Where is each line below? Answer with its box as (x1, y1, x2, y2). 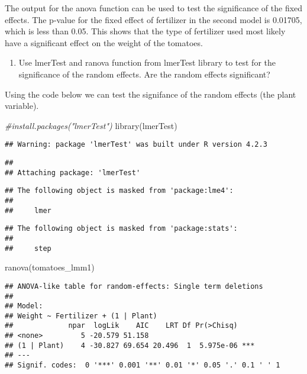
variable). (5, 99, 39, 112)
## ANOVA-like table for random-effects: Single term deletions (5, 282, 263, 291)
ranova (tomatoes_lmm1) (5, 261, 95, 273)
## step (5, 244, 51, 253)
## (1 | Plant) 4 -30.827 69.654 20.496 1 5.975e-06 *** (5, 341, 255, 350)
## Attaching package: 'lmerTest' (5, 168, 141, 177)
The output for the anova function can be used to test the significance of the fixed (5, 2, 303, 14)
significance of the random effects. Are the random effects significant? (18, 67, 270, 80)
